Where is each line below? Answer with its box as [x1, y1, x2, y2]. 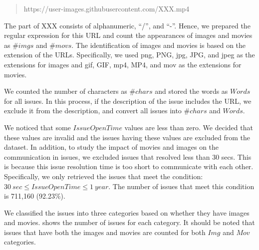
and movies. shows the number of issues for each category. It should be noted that [4, 217, 255, 228]
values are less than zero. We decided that [124, 122, 253, 132]
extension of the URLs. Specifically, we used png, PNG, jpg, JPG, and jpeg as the [4, 49, 255, 60]
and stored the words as [155, 86, 228, 96]
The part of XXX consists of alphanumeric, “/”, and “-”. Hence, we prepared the [4, 20, 251, 30]
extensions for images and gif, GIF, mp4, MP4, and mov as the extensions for [4, 59, 242, 69]
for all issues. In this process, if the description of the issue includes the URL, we [4, 95, 252, 106]
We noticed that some [4, 122, 71, 132]
